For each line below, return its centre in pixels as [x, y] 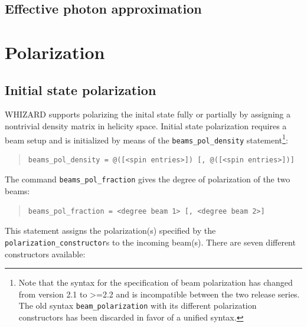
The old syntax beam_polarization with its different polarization [138, 305]
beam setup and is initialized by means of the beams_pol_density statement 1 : [146, 139]
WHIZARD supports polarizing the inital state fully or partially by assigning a [148, 114]
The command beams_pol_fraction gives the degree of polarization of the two [148, 179]
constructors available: [45, 254]
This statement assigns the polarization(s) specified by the [110, 230]
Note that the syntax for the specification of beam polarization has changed [156, 282]
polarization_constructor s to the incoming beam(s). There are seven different [150, 242]
